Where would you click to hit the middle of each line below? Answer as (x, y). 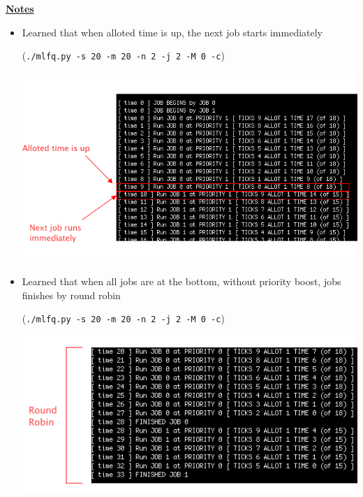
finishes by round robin (71, 295)
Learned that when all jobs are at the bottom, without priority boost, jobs (181, 281)
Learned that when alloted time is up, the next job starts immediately (172, 32)
